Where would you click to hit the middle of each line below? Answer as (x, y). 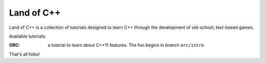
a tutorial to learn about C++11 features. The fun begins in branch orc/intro (126, 45)
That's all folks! (25, 54)
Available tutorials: (28, 36)
